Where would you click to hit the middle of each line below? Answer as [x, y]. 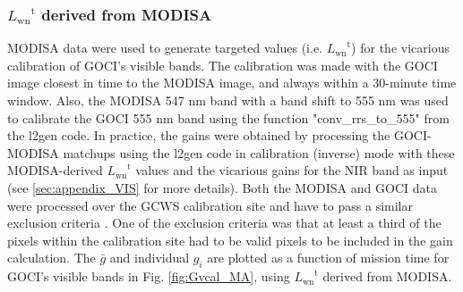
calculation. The [51, 258]
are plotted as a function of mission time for [328, 258]
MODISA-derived [55, 170]
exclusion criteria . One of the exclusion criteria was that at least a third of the [224, 223]
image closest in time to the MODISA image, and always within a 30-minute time [232, 83]
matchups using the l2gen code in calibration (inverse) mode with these [259, 152]
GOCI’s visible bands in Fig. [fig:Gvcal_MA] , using [149, 276]
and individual [150, 258]
